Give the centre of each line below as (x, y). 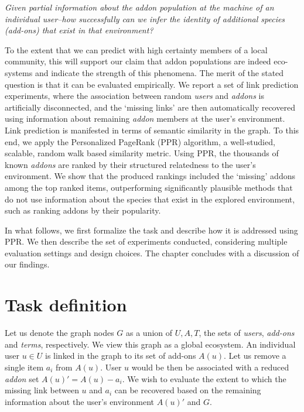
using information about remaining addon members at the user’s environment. (145, 119)
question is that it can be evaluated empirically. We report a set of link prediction (152, 84)
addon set (22, 378)
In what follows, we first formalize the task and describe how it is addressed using (151, 230)
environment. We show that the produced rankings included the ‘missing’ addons (150, 176)
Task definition (66, 305)
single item (24, 367)
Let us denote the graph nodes (59, 333)
